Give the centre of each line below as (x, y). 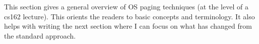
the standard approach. (40, 35)
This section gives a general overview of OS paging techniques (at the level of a (126, 6)
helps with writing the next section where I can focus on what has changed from (128, 26)
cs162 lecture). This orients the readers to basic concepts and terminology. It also (129, 16)
